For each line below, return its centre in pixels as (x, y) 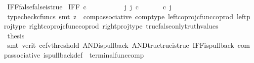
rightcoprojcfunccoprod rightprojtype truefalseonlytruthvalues (124, 26)
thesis (16, 35)
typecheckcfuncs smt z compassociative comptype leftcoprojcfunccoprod (120, 16)
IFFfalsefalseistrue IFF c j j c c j (89, 6)
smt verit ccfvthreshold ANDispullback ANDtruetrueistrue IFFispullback (121, 45)
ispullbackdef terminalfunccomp (94, 54)
